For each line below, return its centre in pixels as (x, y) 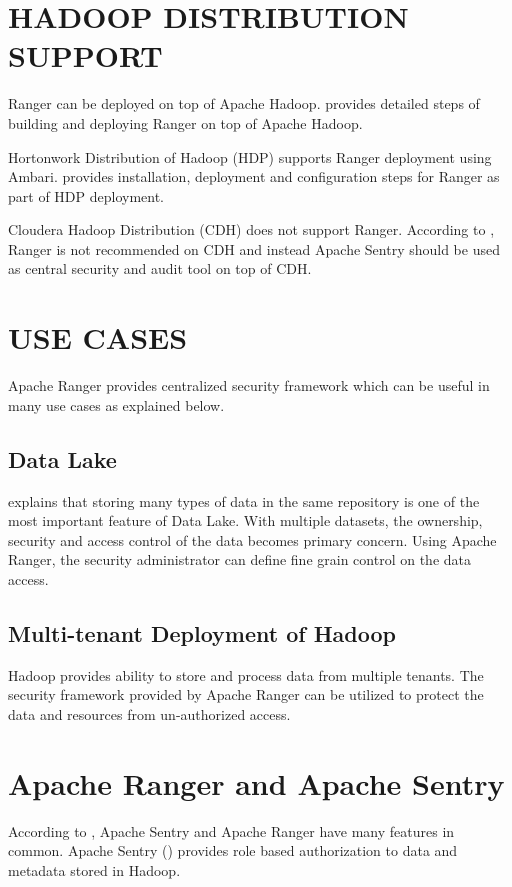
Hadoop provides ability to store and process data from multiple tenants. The (246, 674)
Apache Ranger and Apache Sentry (256, 782)
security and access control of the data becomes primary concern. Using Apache (252, 539)
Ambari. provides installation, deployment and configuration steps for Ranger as (254, 176)
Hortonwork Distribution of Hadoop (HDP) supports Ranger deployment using (250, 156)
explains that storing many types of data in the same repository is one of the (244, 500)
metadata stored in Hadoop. (94, 869)
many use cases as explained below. (116, 404)
